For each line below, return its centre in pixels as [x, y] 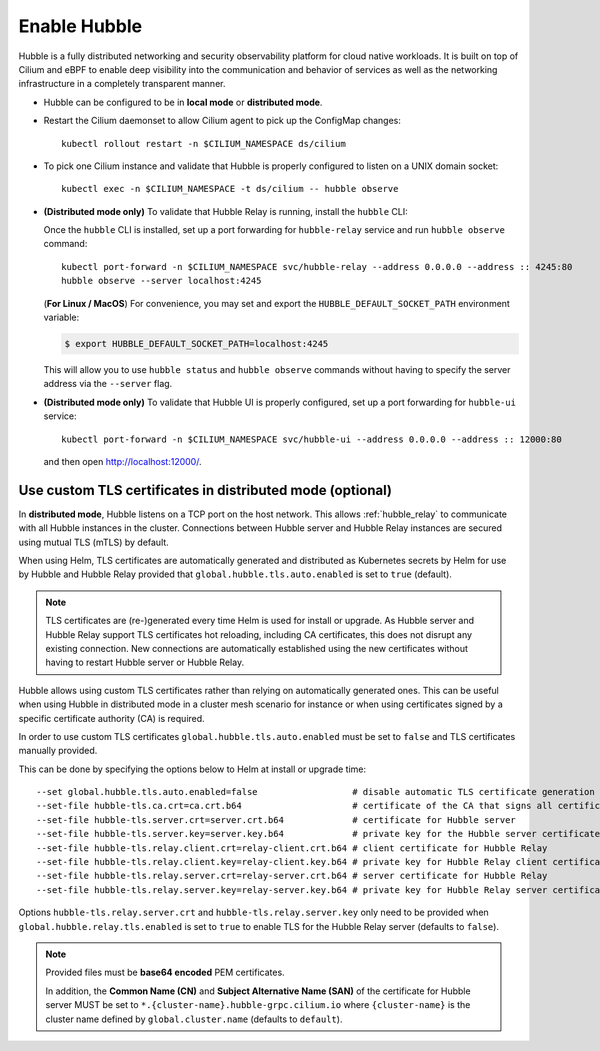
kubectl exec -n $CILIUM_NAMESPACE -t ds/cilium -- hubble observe [230, 189]
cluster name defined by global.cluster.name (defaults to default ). [194, 1019]
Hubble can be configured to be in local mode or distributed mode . [183, 102]
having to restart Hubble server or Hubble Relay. [145, 662]
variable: [61, 317]
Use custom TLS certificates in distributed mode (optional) [205, 490]
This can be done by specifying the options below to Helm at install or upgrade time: [192, 769]
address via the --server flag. [108, 384]
